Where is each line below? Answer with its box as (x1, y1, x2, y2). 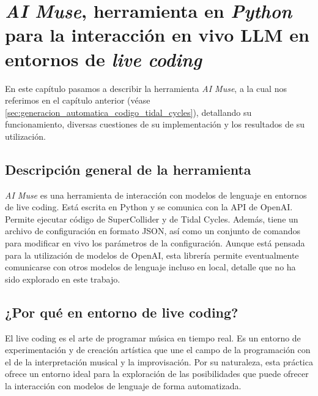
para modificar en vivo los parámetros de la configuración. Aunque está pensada (5, 237, 305, 249)
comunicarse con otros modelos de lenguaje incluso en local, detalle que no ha (5, 261, 296, 273)
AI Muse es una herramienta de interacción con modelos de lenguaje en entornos (5, 188, 307, 201)
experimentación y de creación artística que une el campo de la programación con (5, 343, 311, 356)
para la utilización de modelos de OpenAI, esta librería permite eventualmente (5, 248, 299, 261)
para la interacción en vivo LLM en (5, 22, 309, 47)
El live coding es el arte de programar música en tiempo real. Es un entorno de (5, 331, 301, 344)
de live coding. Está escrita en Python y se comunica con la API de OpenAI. (5, 200, 293, 213)
